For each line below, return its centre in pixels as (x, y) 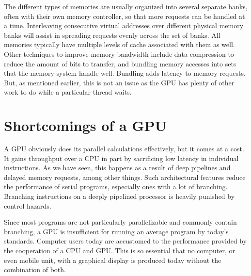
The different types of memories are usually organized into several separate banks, (126, 6)
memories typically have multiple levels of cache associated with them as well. (119, 44)
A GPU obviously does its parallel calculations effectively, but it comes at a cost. (124, 149)
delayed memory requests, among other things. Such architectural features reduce (125, 177)
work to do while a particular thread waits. (68, 92)
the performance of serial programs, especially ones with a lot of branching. (116, 187)
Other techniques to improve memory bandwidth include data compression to (119, 54)
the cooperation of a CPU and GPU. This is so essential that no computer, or (119, 250)
